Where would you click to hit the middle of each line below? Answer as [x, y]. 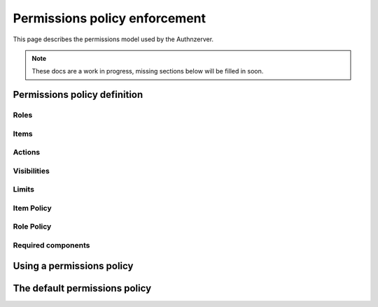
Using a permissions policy [73, 266]
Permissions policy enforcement [110, 18]
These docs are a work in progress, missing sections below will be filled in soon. [148, 71]
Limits [24, 190]
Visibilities [31, 171]
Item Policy [32, 208]
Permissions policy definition [78, 95]
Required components [51, 245]
